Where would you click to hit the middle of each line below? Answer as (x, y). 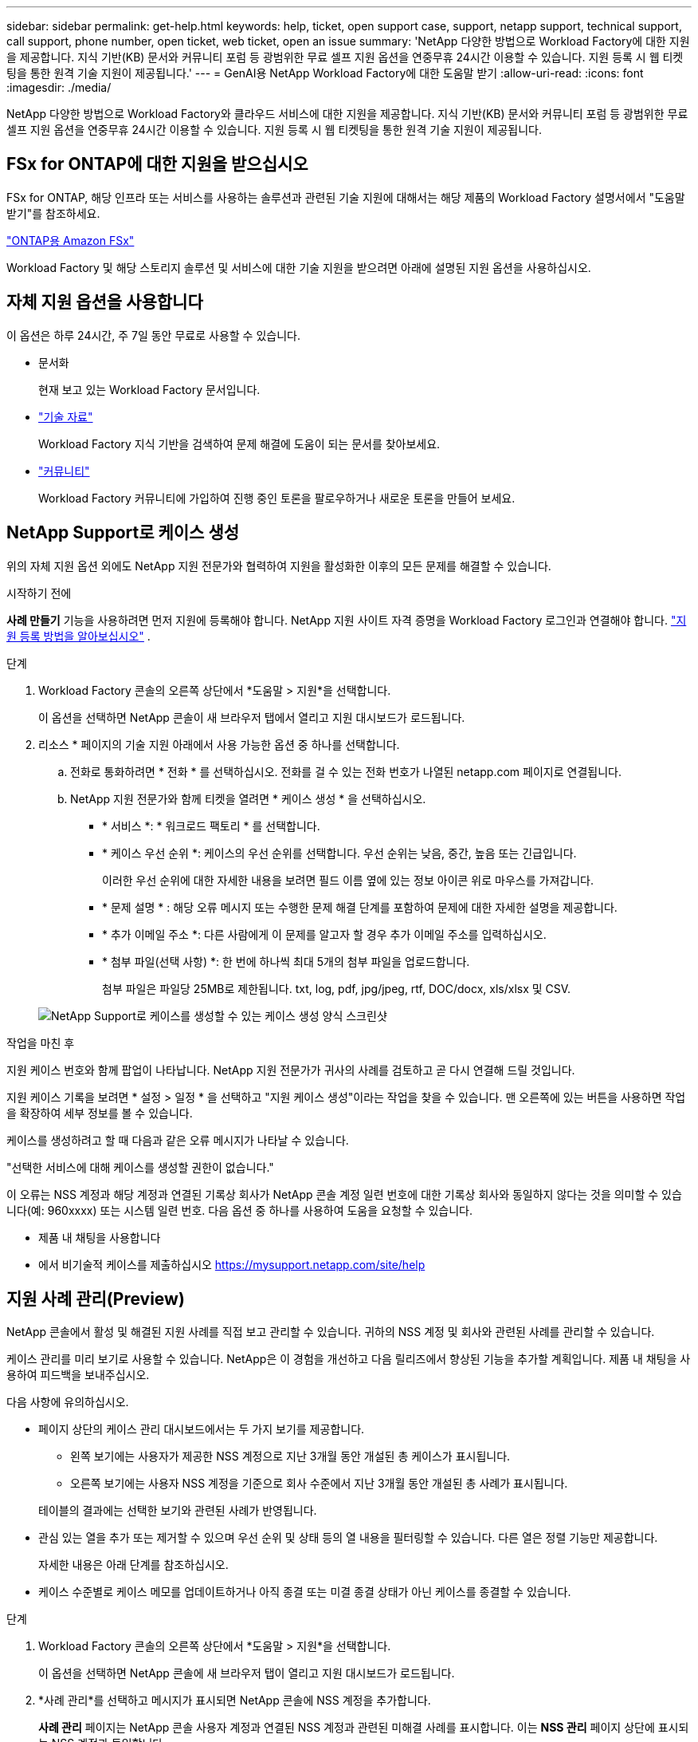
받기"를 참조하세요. (53, 213)
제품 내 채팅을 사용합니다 (100, 1237)
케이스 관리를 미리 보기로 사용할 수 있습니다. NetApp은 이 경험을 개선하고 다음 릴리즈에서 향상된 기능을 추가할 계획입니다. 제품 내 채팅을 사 (349, 1359)
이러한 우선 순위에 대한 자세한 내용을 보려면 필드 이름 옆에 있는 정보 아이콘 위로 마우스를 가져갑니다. (348, 880)
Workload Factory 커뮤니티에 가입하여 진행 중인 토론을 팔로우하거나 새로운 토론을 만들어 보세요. (277, 498)
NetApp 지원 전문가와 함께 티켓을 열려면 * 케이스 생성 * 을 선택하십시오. (248, 798)
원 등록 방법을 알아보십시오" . (78, 636)
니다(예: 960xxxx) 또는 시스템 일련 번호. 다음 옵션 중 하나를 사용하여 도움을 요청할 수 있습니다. (240, 1210)
